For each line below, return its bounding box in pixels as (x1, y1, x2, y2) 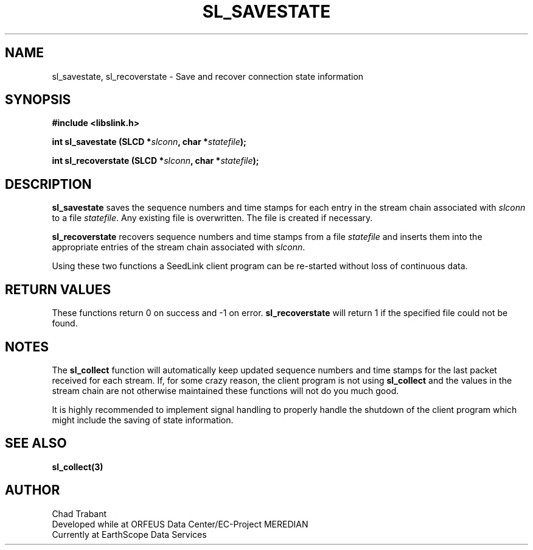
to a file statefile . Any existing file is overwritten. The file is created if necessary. (52, 213, 373, 224)
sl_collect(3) (52, 461, 103, 472)
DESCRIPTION (5, 176, 92, 192)
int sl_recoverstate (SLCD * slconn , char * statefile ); (52, 155, 259, 166)
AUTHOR (5, 482, 60, 498)
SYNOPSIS (5, 92, 71, 108)
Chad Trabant (52, 508, 107, 519)
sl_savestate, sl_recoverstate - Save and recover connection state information (52, 71, 364, 82)
